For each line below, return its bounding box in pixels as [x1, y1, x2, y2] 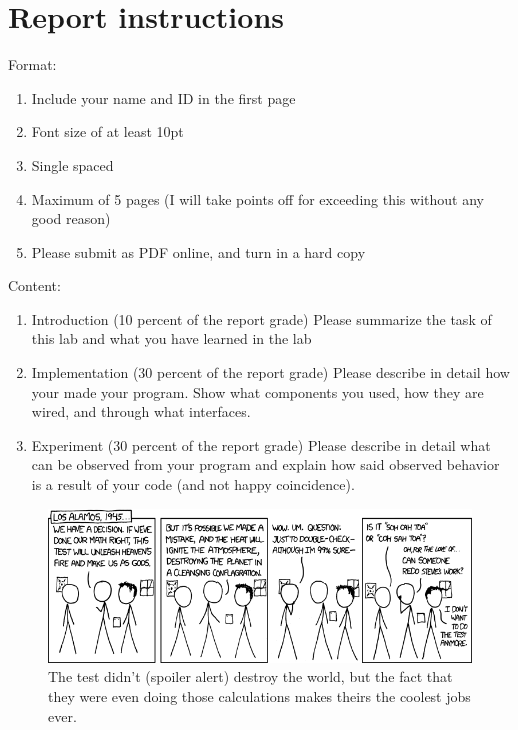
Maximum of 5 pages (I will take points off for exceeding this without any [31, 188, 484, 209]
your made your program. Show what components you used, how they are [31, 381, 484, 402]
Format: [8, 54, 57, 75]
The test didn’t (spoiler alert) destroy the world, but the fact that [48, 666, 453, 687]
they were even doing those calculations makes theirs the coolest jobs [48, 685, 471, 706]
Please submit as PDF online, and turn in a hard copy [31, 241, 366, 262]
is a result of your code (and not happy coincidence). [31, 474, 355, 495]
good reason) [31, 208, 111, 229]
